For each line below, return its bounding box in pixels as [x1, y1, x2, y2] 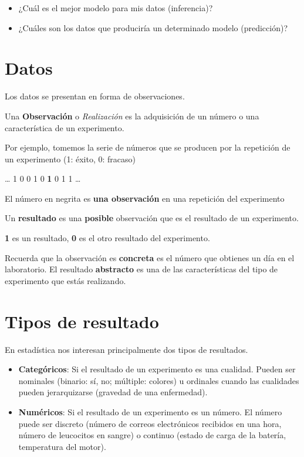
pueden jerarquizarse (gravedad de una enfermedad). [18, 386, 208, 398]
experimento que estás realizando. [5, 274, 126, 286]
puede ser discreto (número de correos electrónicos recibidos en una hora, [18, 417, 282, 429]
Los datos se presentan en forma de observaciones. [5, 90, 185, 102]
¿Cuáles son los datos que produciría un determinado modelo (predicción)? [18, 21, 288, 34]
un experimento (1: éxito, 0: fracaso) [5, 152, 136, 165]
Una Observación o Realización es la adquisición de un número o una [5, 109, 259, 122]
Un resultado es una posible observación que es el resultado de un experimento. [5, 212, 299, 224]
